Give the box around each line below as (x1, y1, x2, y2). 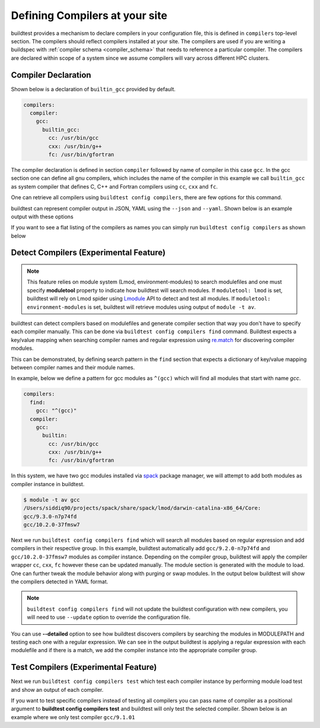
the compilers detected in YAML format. (11, 578, 108, 585)
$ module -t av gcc (23, 496, 80, 503)
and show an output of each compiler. (11, 686, 104, 693)
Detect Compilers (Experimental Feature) (11, 248, 166, 258)
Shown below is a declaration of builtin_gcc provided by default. (11, 85, 176, 92)
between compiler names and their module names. (11, 363, 135, 371)
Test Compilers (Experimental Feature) (11, 662, 157, 672)
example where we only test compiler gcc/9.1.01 (11, 713, 136, 720)
